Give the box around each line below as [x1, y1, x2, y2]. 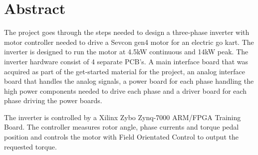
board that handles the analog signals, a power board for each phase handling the [4, 76, 254, 86]
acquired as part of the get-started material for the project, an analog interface [4, 66, 246, 76]
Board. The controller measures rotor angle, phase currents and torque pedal [4, 122, 239, 132]
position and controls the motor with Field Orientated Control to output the [4, 132, 239, 142]
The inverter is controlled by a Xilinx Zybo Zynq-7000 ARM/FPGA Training [4, 112, 241, 122]
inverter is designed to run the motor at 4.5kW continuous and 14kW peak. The [4, 46, 249, 57]
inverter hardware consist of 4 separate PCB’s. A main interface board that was [4, 56, 249, 66]
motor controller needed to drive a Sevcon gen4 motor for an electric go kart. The [4, 36, 254, 47]
